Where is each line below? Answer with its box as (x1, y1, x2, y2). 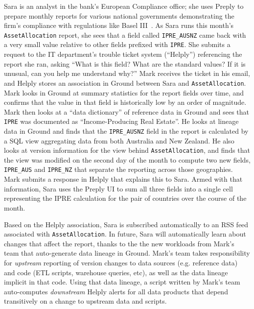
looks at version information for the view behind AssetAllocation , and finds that (4, 145, 250, 155)
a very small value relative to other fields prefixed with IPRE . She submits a (4, 39, 231, 49)
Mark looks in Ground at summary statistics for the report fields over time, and (4, 87, 244, 97)
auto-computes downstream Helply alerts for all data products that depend (4, 286, 228, 296)
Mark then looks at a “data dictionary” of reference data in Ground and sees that (4, 106, 250, 117)
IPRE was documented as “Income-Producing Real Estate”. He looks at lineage (4, 116, 239, 126)
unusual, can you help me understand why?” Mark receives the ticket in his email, (4, 68, 250, 78)
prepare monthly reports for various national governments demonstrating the (4, 10, 234, 21)
